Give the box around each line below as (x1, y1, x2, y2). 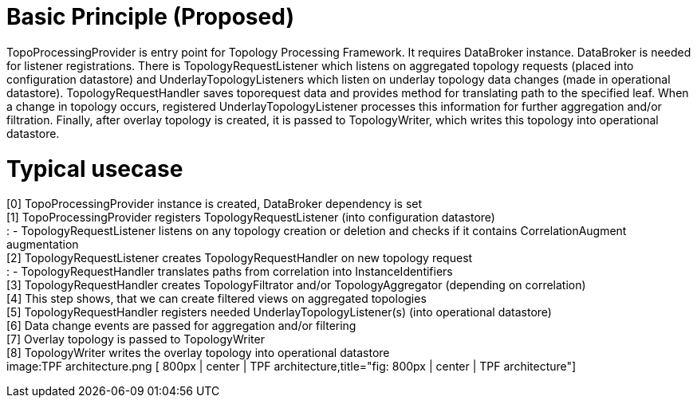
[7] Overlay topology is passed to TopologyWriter (6, 332, 265, 347)
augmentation (6, 237, 79, 252)
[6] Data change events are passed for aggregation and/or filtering (6, 319, 356, 333)
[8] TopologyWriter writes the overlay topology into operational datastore (6, 346, 390, 360)
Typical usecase (6, 155, 183, 182)
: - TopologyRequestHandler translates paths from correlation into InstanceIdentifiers (6, 265, 453, 279)
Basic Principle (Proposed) (6, 3, 294, 30)
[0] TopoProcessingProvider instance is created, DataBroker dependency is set (6, 197, 423, 211)
